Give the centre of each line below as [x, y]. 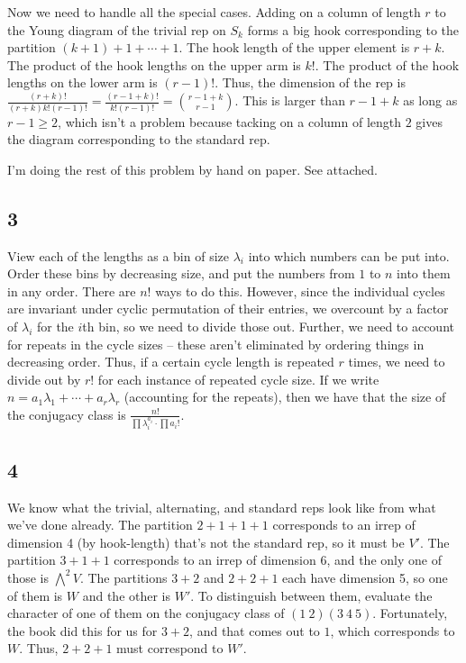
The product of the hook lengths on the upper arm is [154, 64]
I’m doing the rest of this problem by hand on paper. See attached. [192, 169]
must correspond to [170, 648]
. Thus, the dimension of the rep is [310, 82]
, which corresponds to [393, 630]
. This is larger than [290, 100]
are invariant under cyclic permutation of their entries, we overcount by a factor [228, 309]
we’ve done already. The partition [100, 525]
